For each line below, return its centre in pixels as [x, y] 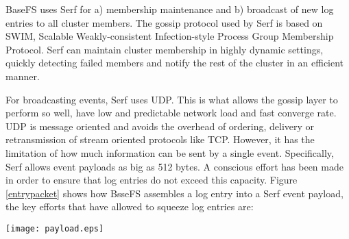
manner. [23, 76]
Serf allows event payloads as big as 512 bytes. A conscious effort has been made [174, 166]
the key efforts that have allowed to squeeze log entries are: [130, 206]
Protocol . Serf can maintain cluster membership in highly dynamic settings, [165, 49]
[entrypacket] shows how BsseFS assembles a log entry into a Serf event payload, [174, 193]
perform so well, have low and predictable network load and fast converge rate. [171, 113]
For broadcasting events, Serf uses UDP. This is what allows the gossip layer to [172, 99]
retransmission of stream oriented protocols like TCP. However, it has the [160, 139]
